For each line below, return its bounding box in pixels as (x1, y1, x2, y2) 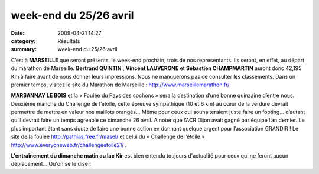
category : (11, 37, 36, 44)
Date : (11, 29, 25, 36)
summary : (11, 46, 37, 53)
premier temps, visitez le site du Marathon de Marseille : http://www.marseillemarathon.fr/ (11, 81, 230, 88)
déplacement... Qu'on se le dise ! (11, 160, 92, 168)
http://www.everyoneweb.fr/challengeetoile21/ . (11, 141, 127, 148)
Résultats (57, 37, 80, 44)
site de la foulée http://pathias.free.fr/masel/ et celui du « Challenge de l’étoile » (11, 133, 205, 140)
